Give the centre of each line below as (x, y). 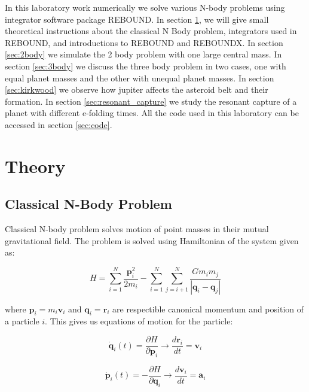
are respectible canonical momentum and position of (208, 309)
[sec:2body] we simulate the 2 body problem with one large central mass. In (143, 54)
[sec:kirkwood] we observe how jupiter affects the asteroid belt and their (137, 89)
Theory (35, 165)
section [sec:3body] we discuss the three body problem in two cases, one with (146, 66)
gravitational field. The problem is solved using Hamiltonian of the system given (152, 240)
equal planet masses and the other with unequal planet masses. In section (140, 78)
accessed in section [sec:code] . (59, 124)
